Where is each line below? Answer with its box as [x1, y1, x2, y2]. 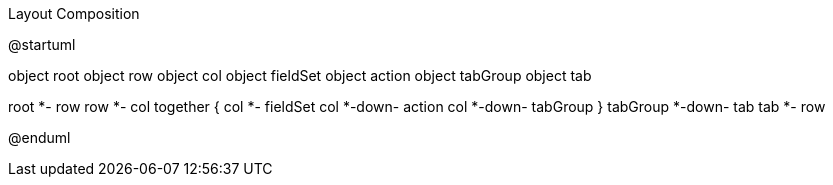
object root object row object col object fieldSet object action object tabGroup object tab [8, 67, 592, 84]
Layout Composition [8, 5, 140, 22]
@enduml [8, 129, 71, 146]
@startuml [8, 36, 76, 53]
